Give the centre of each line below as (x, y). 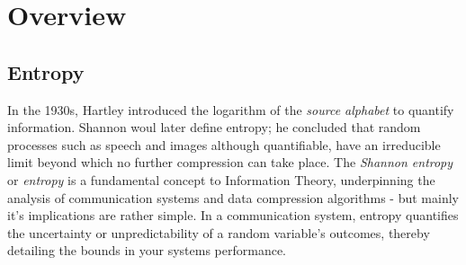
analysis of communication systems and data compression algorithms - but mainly (233, 197)
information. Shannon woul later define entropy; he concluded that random (214, 127)
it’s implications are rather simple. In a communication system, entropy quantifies (233, 215)
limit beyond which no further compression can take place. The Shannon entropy (230, 162)
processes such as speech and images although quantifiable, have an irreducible (224, 144)
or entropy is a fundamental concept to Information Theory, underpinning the (221, 179)
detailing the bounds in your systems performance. (147, 250)
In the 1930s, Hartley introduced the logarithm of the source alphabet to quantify (231, 109)
